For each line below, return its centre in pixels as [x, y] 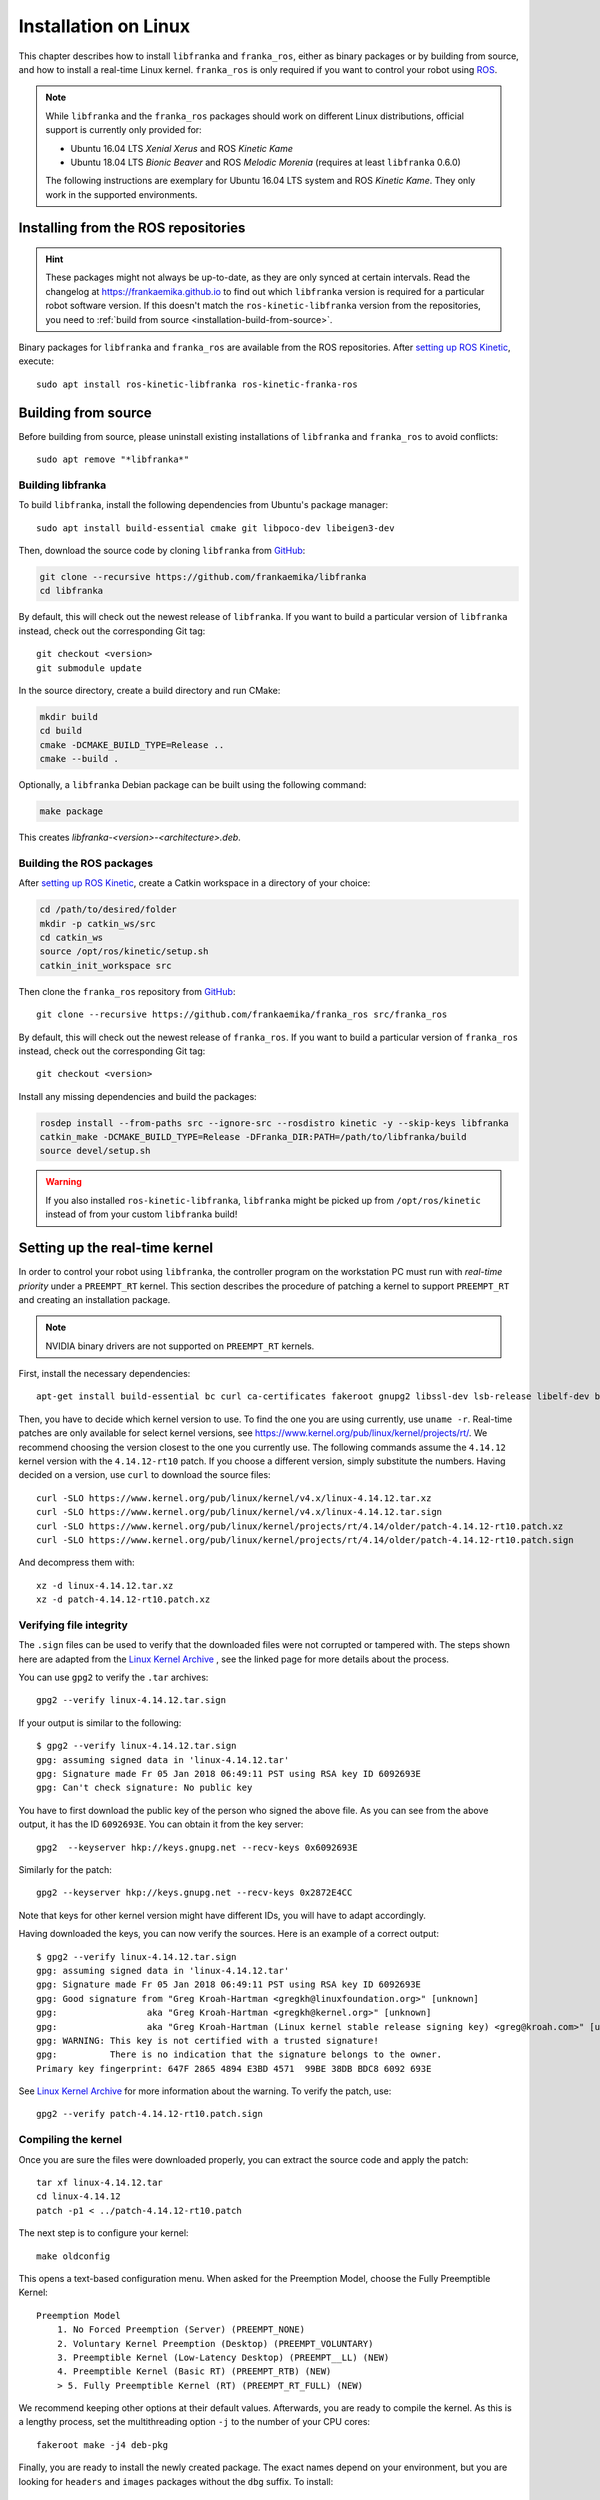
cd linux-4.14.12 [78, 2196]
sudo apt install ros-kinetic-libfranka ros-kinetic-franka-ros [197, 384]
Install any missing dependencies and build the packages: [137, 1096]
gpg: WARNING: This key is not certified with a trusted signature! [207, 2040]
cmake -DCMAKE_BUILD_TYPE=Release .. [132, 744]
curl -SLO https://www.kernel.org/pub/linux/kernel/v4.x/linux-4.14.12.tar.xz [234, 1498]
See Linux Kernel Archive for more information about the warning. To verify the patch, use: [205, 2091]
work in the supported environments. [121, 194]
